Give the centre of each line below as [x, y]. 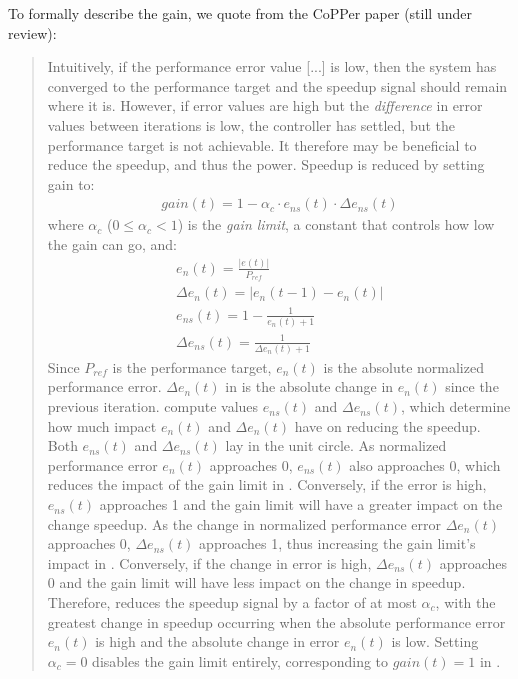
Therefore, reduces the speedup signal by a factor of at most [232, 602]
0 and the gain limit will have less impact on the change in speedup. [256, 582]
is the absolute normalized [403, 366]
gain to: [71, 183]
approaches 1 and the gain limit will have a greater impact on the [301, 504]
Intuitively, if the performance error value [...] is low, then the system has [272, 66]
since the [472, 386]
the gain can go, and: [112, 243]
